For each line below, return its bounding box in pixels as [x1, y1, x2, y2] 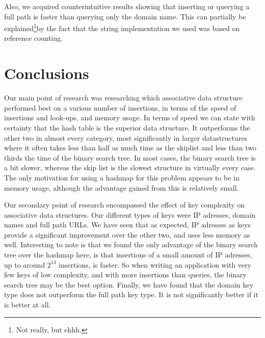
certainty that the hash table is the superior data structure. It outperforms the [4, 122, 250, 133]
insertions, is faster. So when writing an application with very [59, 259, 251, 270]
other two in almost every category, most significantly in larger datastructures [4, 132, 248, 143]
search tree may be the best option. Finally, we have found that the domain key [4, 279, 253, 290]
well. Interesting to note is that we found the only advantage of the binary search [4, 239, 258, 250]
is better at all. [4, 299, 51, 310]
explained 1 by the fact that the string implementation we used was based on [4, 21, 240, 33]
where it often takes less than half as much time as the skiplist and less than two [4, 142, 256, 153]
